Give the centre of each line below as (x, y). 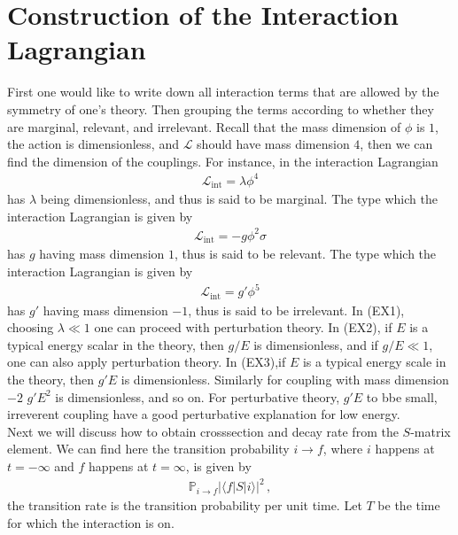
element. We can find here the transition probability (148, 449)
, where (343, 449)
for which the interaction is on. (91, 522)
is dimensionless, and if (316, 344)
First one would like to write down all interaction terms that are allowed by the (223, 92)
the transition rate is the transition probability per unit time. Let (185, 505)
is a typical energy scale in (374, 362)
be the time (409, 505)
